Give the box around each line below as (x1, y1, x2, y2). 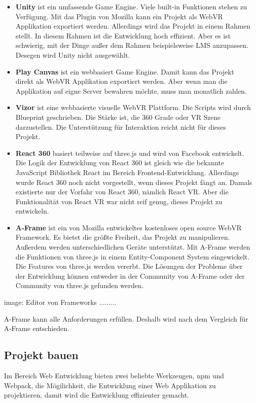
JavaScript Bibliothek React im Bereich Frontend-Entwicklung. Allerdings (15, 167, 239, 177)
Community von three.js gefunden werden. (15, 280, 144, 291)
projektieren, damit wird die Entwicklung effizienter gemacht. (4, 390, 189, 400)
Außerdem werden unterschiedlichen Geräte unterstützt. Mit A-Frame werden (15, 242, 250, 252)
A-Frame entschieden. (4, 323, 70, 333)
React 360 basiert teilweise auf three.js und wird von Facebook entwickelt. (15, 147, 244, 158)
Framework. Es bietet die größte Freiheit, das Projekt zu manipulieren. (15, 232, 230, 242)
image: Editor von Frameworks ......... (4, 297, 116, 307)
